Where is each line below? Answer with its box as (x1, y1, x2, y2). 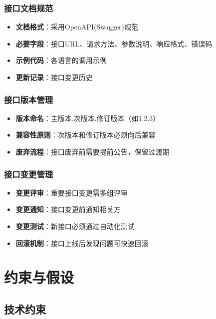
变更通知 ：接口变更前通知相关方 (15, 204, 121, 214)
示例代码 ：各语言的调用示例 (15, 55, 107, 65)
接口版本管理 (4, 93, 53, 105)
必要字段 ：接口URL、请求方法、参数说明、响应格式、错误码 (15, 38, 213, 48)
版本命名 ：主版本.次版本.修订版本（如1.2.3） (15, 112, 160, 123)
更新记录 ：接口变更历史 (15, 72, 93, 82)
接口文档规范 (4, 1, 53, 14)
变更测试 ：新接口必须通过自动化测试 (15, 221, 135, 231)
